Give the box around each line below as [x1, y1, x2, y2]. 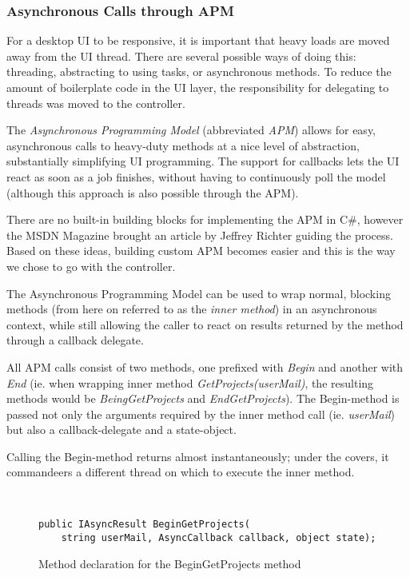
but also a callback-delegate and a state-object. [6, 421, 237, 438]
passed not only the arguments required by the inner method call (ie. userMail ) [6, 405, 396, 422]
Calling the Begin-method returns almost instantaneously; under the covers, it [6, 448, 389, 464]
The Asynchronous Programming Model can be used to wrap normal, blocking [6, 285, 391, 301]
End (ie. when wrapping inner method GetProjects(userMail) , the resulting [6, 374, 374, 391]
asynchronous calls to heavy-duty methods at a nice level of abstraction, [6, 137, 360, 153]
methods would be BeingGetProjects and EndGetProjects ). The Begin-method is [6, 390, 400, 407]
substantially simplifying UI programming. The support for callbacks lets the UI [6, 153, 400, 169]
